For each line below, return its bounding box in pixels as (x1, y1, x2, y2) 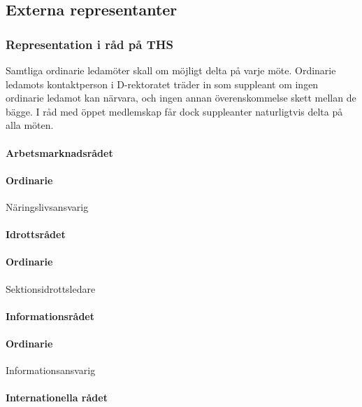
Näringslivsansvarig (6, 199, 89, 214)
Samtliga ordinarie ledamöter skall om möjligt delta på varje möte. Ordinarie (6, 63, 336, 77)
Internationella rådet (6, 390, 108, 405)
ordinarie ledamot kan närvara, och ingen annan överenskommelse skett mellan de (6, 90, 356, 105)
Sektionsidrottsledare (6, 281, 96, 296)
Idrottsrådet (6, 227, 66, 242)
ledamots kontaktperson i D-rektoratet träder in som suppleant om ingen (6, 76, 319, 91)
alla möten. (6, 118, 54, 132)
